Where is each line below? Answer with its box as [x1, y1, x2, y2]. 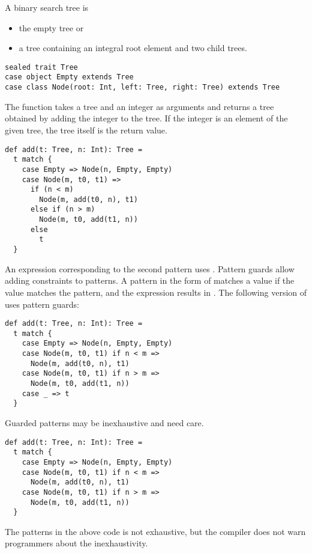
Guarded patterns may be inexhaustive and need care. [5, 417, 204, 429]
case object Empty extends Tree [5, 73, 134, 82]
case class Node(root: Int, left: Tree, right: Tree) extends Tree [5, 83, 280, 92]
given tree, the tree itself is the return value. [5, 123, 167, 136]
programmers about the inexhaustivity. [5, 537, 148, 549]
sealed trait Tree [5, 63, 78, 72]
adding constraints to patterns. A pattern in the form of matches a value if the [5, 274, 295, 287]
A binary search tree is [5, 1, 89, 13]
